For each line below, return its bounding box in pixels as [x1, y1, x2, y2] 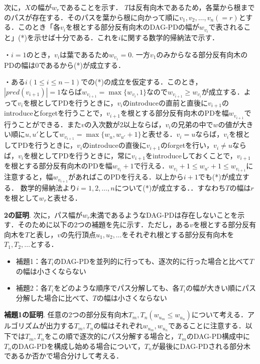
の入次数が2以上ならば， [84, 119, 166, 129]
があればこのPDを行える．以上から [68, 171, 184, 182]
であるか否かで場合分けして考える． [4, 350, 123, 361]
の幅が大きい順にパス [185, 283, 256, 293]
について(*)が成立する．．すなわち [114, 183, 226, 193]
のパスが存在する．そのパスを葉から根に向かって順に [4, 12, 180, 22]
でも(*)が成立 [198, 171, 242, 182]
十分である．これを [55, 32, 118, 43]
